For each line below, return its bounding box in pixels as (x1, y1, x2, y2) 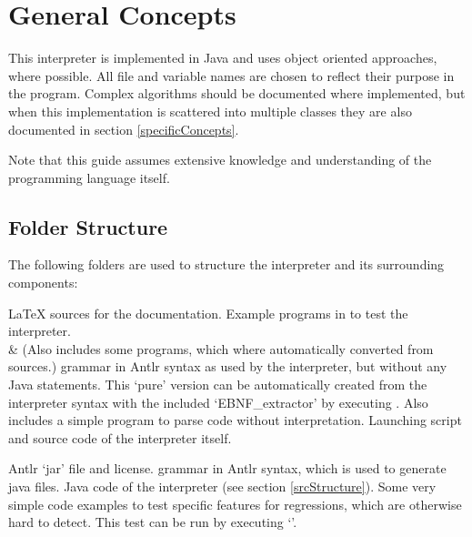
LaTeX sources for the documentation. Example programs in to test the (8, 303, 408, 322)
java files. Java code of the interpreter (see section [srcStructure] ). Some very (8, 477, 437, 496)
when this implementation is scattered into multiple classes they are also (8, 101, 412, 120)
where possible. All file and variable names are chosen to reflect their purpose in (8, 66, 455, 85)
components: (8, 273, 78, 292)
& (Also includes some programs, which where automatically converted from (8, 339, 434, 358)
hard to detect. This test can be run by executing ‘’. (8, 512, 297, 532)
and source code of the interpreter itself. (8, 428, 232, 447)
